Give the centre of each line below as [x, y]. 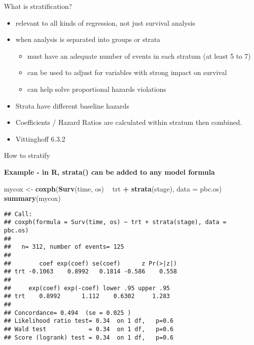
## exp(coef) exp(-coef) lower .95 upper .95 [87, 288]
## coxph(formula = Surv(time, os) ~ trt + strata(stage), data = [115, 222]
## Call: [18, 214]
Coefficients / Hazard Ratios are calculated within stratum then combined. [129, 122]
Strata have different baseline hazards [72, 105]
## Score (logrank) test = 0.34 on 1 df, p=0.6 [89, 337]
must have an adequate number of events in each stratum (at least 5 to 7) [139, 56]
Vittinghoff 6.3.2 [40, 138]
